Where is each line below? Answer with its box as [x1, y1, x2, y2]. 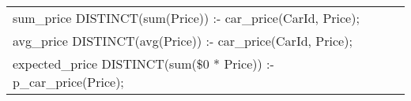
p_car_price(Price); [13, 73, 124, 91]
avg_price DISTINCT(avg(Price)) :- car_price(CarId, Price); [13, 32, 353, 50]
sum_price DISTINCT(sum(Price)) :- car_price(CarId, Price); [13, 9, 360, 27]
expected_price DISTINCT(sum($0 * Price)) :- [13, 54, 274, 73]
